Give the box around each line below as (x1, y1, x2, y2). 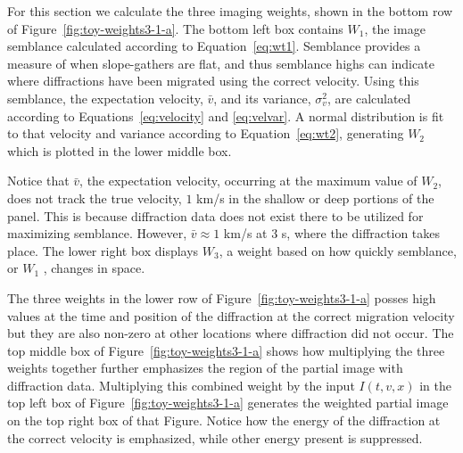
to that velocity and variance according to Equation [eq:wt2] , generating (7, 124, 404, 143)
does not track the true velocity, (7, 188, 182, 207)
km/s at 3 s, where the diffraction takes (223, 224, 441, 243)
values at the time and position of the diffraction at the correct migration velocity (7, 306, 455, 325)
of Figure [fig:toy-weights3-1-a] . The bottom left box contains (7, 19, 343, 37)
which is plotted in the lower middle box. (7, 141, 232, 160)
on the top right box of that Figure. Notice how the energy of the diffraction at (7, 411, 441, 430)
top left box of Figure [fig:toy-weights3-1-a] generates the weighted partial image (7, 393, 449, 412)
